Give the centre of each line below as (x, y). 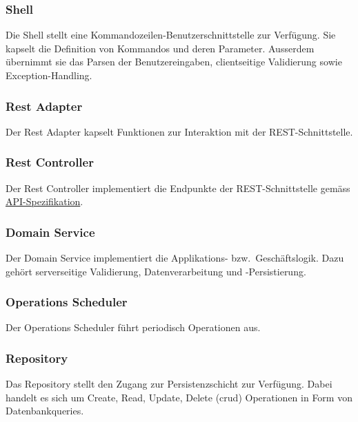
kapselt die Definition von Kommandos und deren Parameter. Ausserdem (160, 48)
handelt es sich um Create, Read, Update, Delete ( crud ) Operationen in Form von (179, 397)
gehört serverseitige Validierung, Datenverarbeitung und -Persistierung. (156, 271)
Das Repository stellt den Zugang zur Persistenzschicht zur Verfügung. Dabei (169, 384)
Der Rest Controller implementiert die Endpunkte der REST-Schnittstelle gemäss (178, 188)
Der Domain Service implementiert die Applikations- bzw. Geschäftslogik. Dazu (175, 258)
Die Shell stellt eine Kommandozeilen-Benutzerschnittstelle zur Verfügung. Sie (171, 35)
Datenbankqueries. (45, 411)
